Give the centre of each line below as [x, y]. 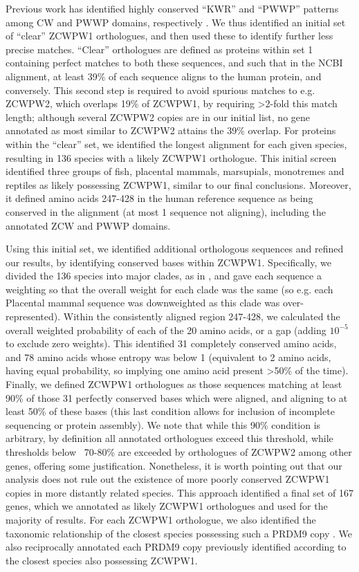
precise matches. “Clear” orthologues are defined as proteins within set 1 [159, 49]
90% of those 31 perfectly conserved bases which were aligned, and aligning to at [177, 397]
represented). [33, 316]
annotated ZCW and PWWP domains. [88, 225]
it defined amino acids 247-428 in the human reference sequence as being [159, 198]
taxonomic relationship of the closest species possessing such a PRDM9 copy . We [179, 533]
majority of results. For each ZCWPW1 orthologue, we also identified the [161, 519]
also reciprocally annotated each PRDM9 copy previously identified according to [176, 547]
